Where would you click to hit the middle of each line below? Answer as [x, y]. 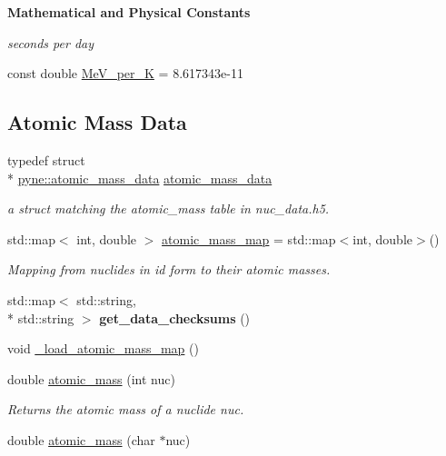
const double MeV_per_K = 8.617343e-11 [125, 73]
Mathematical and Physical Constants [129, 12]
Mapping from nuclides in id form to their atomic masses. [169, 269]
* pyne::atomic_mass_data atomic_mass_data [140, 178]
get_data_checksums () [175, 317]
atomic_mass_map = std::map [249, 238]
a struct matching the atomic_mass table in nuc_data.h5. [168, 208]
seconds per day [51, 42]
